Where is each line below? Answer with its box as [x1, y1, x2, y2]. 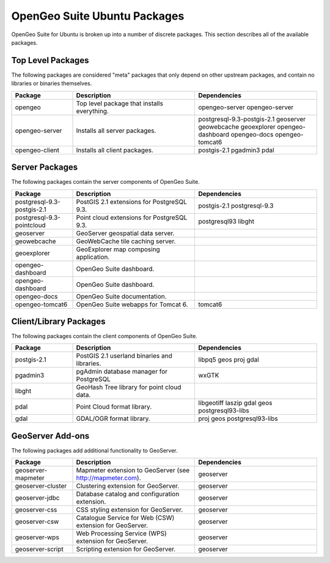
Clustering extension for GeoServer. [76, 482, 180, 490]
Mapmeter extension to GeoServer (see [76, 466, 190, 475]
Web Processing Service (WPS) [76, 529, 167, 538]
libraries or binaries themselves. [11, 80, 92, 87]
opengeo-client [15, 146, 59, 154]
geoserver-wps [15, 533, 59, 542]
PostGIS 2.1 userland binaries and [76, 352, 172, 360]
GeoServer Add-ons [11, 431, 90, 441]
